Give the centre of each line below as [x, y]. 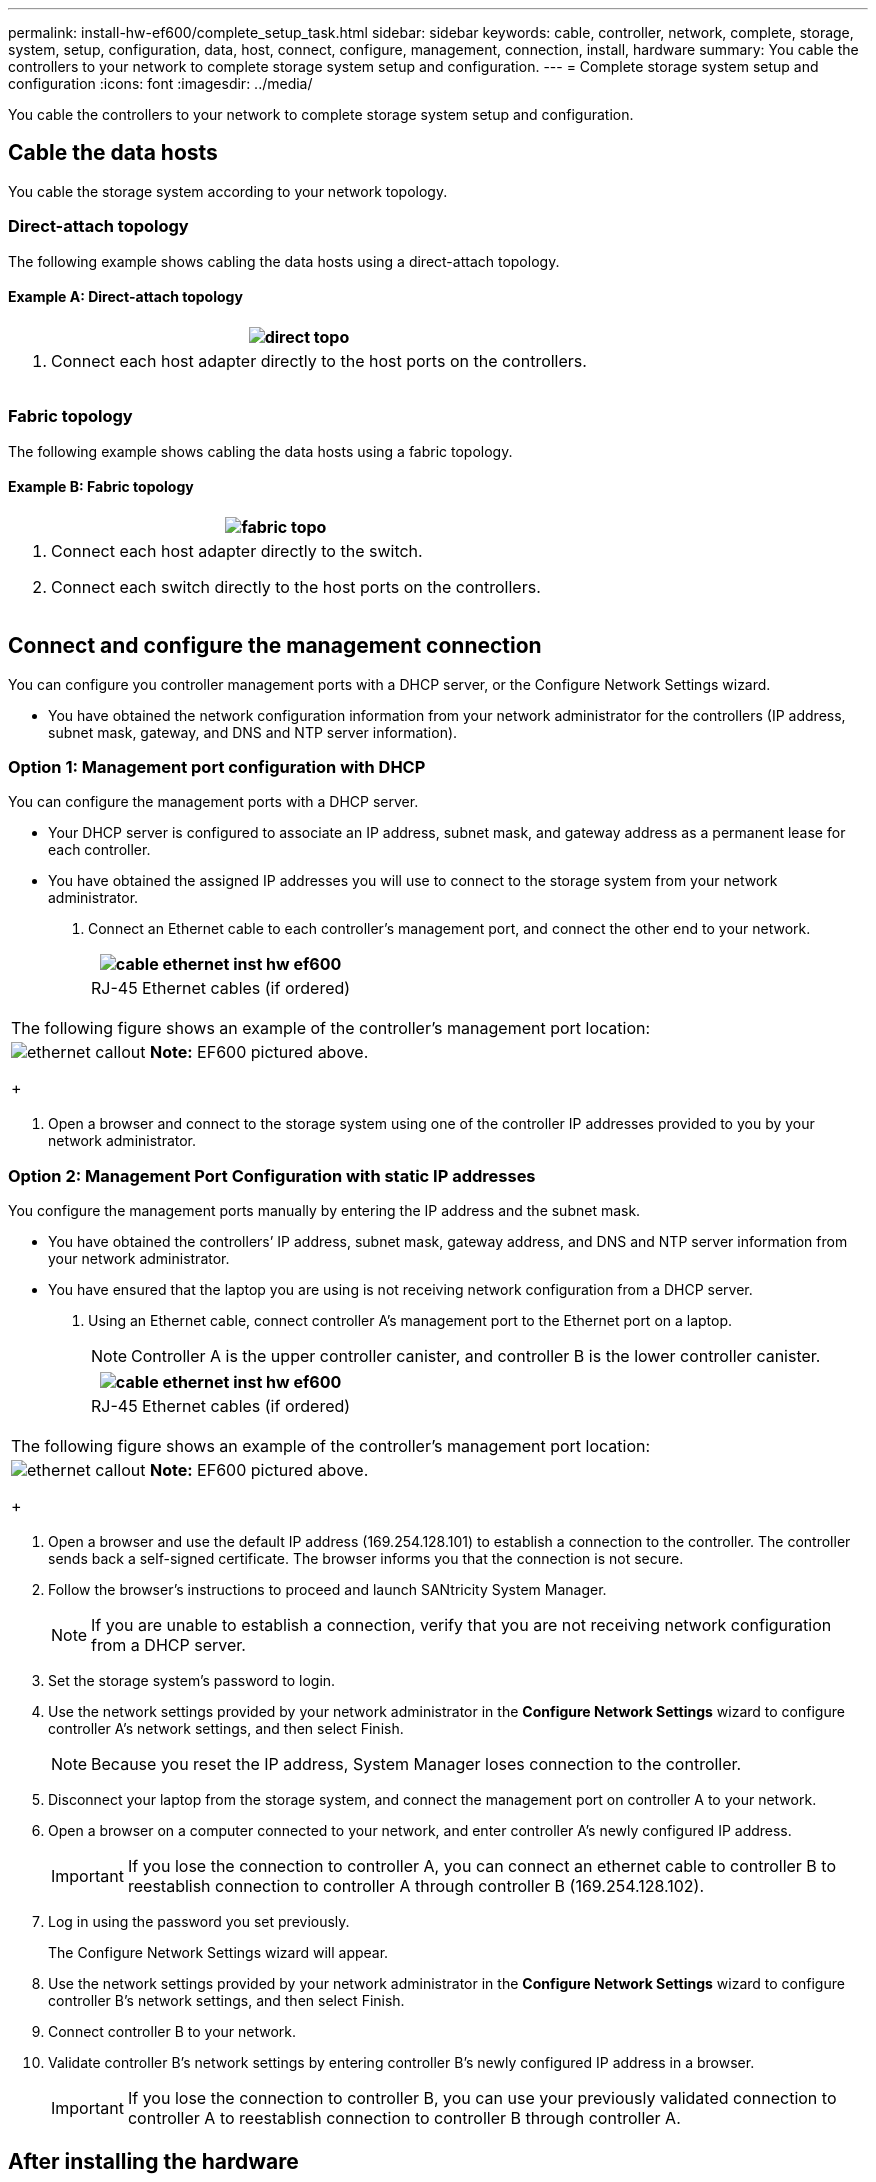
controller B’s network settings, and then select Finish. [226, 2001]
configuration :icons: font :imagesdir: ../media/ [160, 83]
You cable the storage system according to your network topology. [228, 191]
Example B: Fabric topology [101, 487]
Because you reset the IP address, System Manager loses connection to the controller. [416, 1764]
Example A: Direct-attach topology [125, 297]
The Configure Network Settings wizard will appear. [218, 1953]
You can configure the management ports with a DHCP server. [213, 802]
